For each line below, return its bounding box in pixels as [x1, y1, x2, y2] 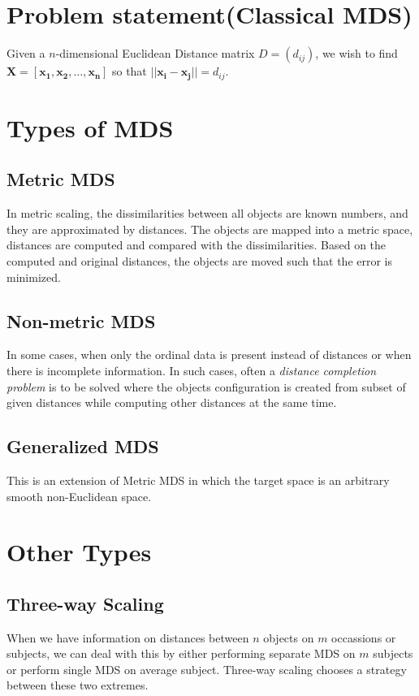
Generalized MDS [6, 434, 159, 459]
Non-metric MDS [6, 308, 156, 333]
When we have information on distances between [6, 629, 249, 646]
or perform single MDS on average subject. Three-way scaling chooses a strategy [6, 660, 407, 677]
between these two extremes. [6, 677, 149, 694]
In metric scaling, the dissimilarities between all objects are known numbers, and [6, 205, 408, 222]
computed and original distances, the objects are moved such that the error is [6, 252, 393, 269]
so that [111, 63, 147, 80]
